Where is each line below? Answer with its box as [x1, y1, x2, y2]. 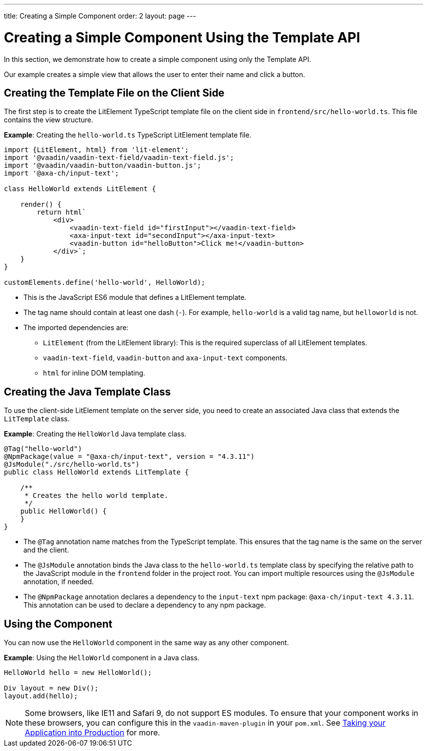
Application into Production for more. [25, 728, 160, 738]
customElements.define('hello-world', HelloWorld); [4, 278, 206, 287]
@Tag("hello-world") [4, 445, 82, 453]
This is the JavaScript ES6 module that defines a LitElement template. [23, 293, 247, 302]
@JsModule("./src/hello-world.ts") [4, 460, 140, 469]
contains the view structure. [4, 116, 94, 124]
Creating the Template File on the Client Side [4, 86, 225, 99]
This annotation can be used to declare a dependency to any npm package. [23, 601, 266, 610]
